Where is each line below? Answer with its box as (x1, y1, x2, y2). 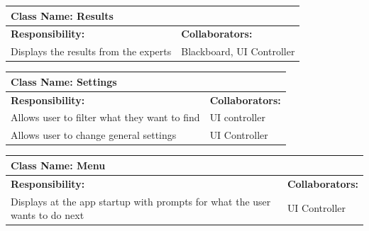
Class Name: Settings (11, 74, 117, 89)
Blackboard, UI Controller (181, 44, 295, 59)
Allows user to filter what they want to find (11, 110, 200, 125)
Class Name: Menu (11, 157, 106, 172)
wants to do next (11, 208, 84, 222)
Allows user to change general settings (11, 128, 177, 142)
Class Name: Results (11, 8, 114, 23)
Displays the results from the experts (11, 44, 172, 59)
